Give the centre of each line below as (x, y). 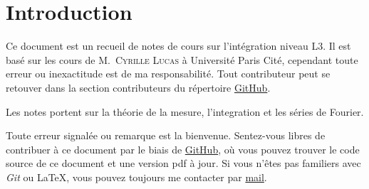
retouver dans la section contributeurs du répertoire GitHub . (138, 87)
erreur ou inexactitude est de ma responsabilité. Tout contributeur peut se (168, 74)
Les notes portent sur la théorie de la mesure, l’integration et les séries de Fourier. (185, 111)
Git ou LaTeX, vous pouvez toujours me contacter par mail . (136, 177)
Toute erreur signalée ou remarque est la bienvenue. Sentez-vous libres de (166, 135)
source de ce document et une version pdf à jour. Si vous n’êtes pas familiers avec (183, 163)
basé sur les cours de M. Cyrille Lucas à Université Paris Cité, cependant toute (182, 59)
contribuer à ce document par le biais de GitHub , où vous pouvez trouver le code (183, 149)
